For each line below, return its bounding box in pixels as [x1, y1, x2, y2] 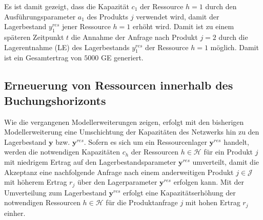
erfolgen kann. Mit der [173, 177, 245, 187]
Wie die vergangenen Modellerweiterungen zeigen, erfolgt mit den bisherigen [4, 116, 244, 127]
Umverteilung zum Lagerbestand [4, 187, 107, 197]
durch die [218, 31, 248, 42]
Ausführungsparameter [4, 11, 76, 21]
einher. [4, 207, 26, 218]
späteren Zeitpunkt [4, 31, 64, 42]
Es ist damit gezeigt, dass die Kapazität [4, 1, 129, 11]
